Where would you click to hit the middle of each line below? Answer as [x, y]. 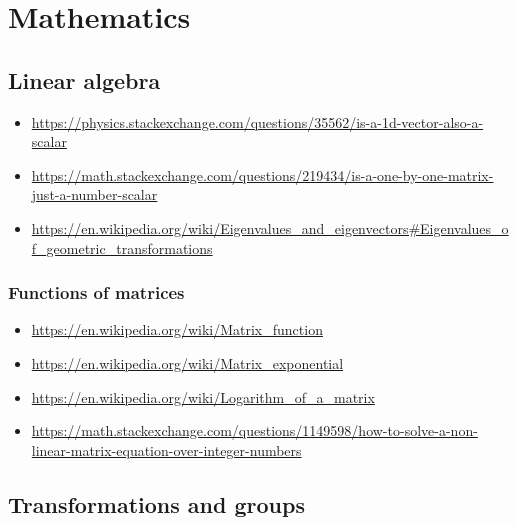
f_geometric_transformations [122, 247]
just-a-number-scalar [94, 194]
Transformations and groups [156, 503]
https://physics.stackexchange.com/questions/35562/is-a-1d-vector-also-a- [257, 121]
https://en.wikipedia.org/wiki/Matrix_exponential [187, 362]
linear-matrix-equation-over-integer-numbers [166, 449]
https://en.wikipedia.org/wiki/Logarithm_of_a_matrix [203, 396]
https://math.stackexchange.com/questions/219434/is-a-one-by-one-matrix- [262, 174]
